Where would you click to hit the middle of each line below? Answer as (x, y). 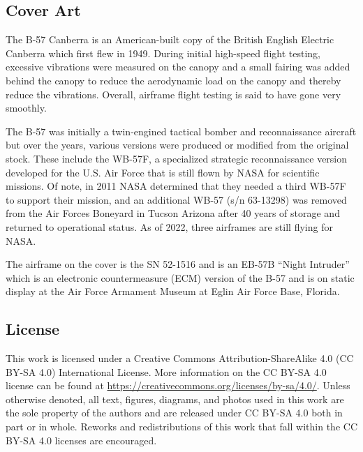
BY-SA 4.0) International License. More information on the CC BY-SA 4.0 (166, 371)
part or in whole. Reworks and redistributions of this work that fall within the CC (181, 427)
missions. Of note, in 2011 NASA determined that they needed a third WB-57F (176, 186)
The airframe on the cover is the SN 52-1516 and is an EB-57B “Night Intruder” (178, 264)
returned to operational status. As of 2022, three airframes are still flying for (169, 226)
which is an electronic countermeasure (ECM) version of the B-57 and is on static (180, 277)
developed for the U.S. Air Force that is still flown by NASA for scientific (163, 172)
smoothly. (26, 108)
